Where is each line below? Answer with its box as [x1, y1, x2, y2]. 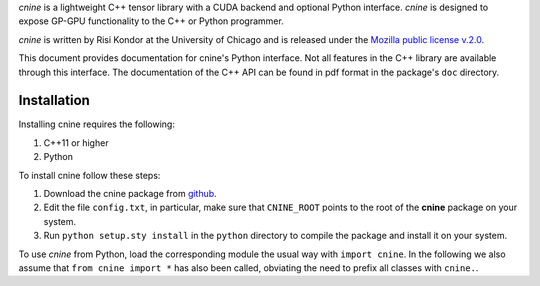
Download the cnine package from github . [43, 188, 217, 200]
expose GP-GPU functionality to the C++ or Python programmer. [18, 15, 284, 27]
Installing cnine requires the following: [18, 118, 175, 130]
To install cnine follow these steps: [18, 169, 161, 181]
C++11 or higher [43, 136, 109, 149]
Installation [18, 92, 90, 109]
